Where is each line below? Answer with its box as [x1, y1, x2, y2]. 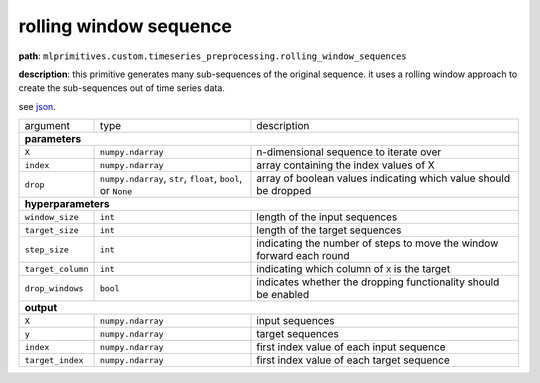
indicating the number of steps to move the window [256, 236, 499, 250]
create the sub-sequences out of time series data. [18, 82, 225, 94]
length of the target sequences [256, 223, 402, 237]
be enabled [256, 288, 310, 302]
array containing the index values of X [256, 158, 435, 172]
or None [99, 184, 133, 198]
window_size [24, 211, 79, 222]
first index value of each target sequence [256, 353, 450, 367]
